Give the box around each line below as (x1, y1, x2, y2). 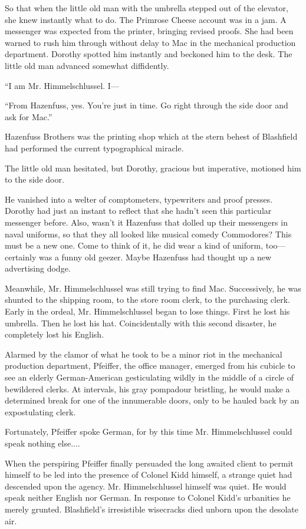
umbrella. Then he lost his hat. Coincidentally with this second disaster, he (5, 316, 277, 329)
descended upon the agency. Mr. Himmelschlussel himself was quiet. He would (5, 480, 287, 492)
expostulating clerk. (5, 405, 76, 418)
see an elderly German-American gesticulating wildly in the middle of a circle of (5, 371, 294, 383)
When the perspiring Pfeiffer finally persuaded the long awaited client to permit (5, 457, 294, 469)
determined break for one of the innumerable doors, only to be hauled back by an (5, 394, 300, 406)
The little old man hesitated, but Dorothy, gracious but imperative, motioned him (5, 161, 301, 174)
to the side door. (5, 173, 64, 186)
